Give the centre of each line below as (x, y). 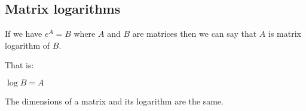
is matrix (284, 34)
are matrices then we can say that (195, 34)
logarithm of (27, 45)
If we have (24, 34)
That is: (19, 65)
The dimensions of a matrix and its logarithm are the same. (114, 101)
